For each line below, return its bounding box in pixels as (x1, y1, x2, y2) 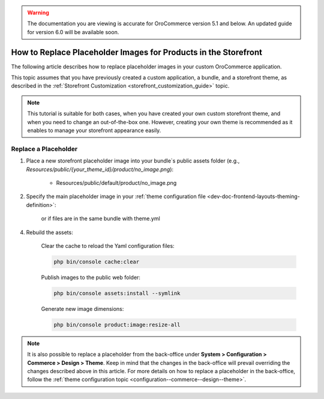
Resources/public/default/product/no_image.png (56, 179, 177, 186)
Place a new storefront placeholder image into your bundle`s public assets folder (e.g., (26, 157, 240, 164)
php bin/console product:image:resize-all (53, 321, 181, 328)
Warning (27, 9, 49, 16)
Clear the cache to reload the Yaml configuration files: (41, 242, 175, 249)
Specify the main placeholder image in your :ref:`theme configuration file (26, 193, 206, 200)
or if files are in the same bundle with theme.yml (41, 215, 160, 222)
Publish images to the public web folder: (41, 274, 141, 281)
